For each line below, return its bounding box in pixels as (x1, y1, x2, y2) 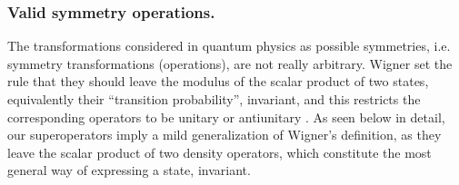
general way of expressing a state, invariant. (7, 161, 251, 180)
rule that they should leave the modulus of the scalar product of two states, (7, 72, 429, 91)
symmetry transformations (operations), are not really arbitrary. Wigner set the (7, 54, 453, 73)
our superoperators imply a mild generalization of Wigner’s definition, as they (7, 125, 442, 144)
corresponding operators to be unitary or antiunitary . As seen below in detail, (7, 107, 445, 126)
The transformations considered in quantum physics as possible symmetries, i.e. (7, 36, 451, 55)
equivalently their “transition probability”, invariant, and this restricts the (7, 90, 421, 108)
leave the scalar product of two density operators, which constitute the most (7, 142, 432, 161)
